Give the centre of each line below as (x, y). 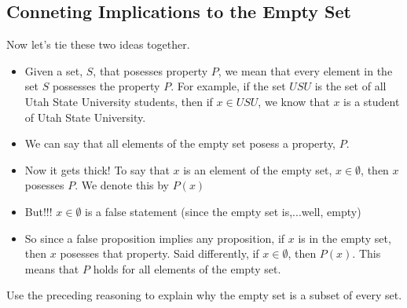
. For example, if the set (228, 86)
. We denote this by (122, 185)
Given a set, (54, 70)
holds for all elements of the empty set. (187, 268)
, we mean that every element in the (305, 70)
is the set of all (350, 86)
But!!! (38, 211)
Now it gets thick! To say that (97, 169)
